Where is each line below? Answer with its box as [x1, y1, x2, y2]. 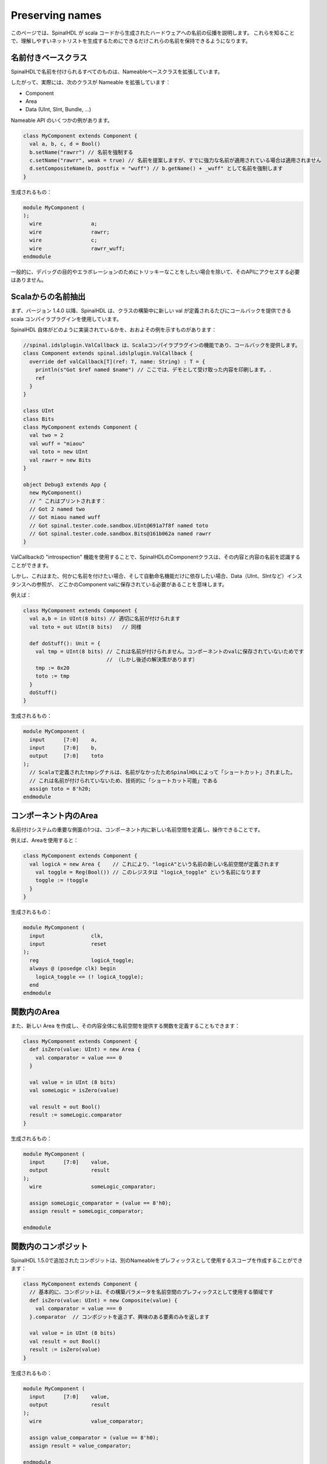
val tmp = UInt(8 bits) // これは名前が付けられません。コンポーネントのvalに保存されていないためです [35, 648, 304, 655]
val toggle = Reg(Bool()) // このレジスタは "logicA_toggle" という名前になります [35, 869, 261, 875]
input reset [29, 940, 107, 947]
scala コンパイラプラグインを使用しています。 [11, 315, 122, 322]
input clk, [29, 932, 104, 939]
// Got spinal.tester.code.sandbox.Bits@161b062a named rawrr [29, 531, 212, 537]
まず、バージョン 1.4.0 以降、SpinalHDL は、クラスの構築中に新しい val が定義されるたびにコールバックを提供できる [11, 307, 292, 314]
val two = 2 [29, 432, 64, 439]
